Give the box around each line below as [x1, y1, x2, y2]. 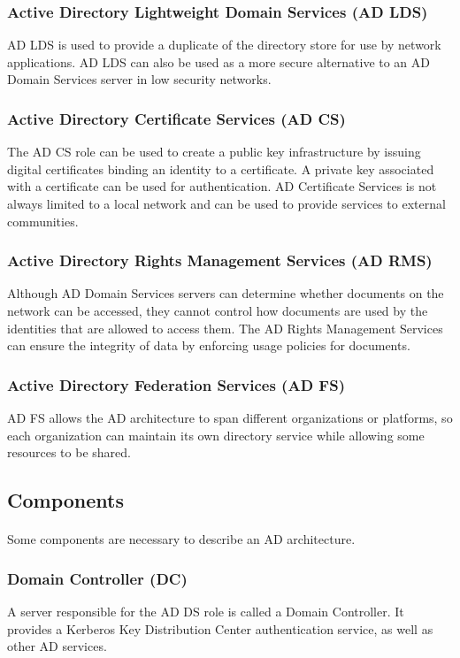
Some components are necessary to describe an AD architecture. [7, 530, 356, 548]
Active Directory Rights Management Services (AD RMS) [7, 249, 433, 272]
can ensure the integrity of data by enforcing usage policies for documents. [7, 336, 410, 355]
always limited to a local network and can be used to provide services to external [7, 195, 446, 212]
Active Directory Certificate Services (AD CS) [7, 107, 346, 129]
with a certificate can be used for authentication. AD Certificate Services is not [7, 177, 437, 195]
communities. [7, 211, 79, 230]
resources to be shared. [7, 443, 131, 462]
